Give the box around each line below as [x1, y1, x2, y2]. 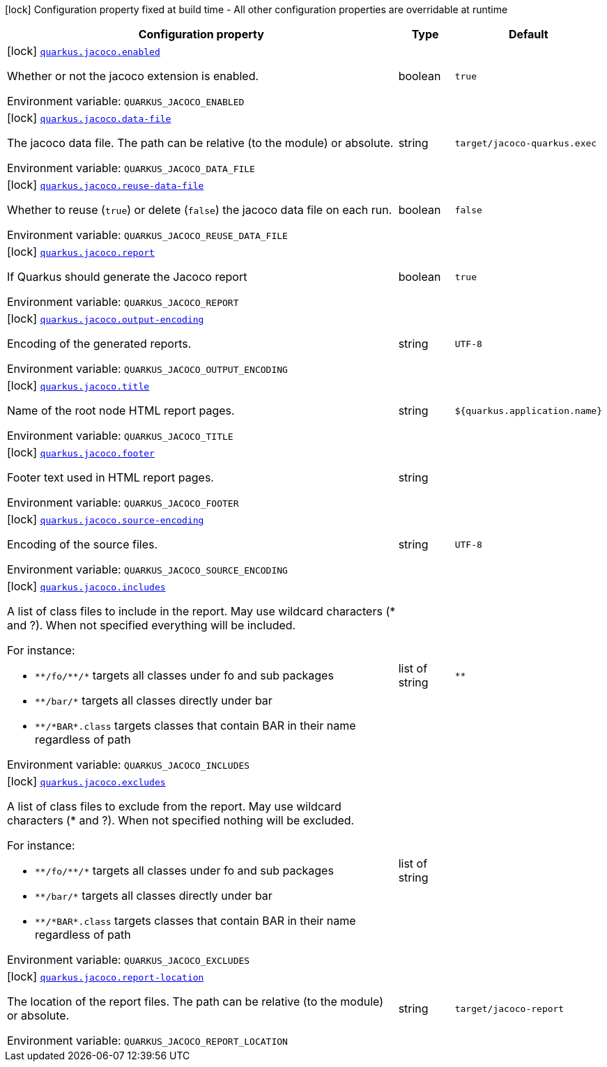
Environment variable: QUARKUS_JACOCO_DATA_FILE [7, 161, 255, 175]
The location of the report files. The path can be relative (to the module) [7, 995, 384, 1008]
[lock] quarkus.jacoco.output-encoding [7, 312, 204, 325]
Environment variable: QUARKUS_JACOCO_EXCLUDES [7, 953, 250, 967]
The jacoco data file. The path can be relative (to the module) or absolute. [7, 136, 394, 150]
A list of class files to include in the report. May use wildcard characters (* [7, 604, 396, 618]
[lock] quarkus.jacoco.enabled [7, 44, 160, 58]
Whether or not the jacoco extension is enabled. [7, 69, 259, 83]
